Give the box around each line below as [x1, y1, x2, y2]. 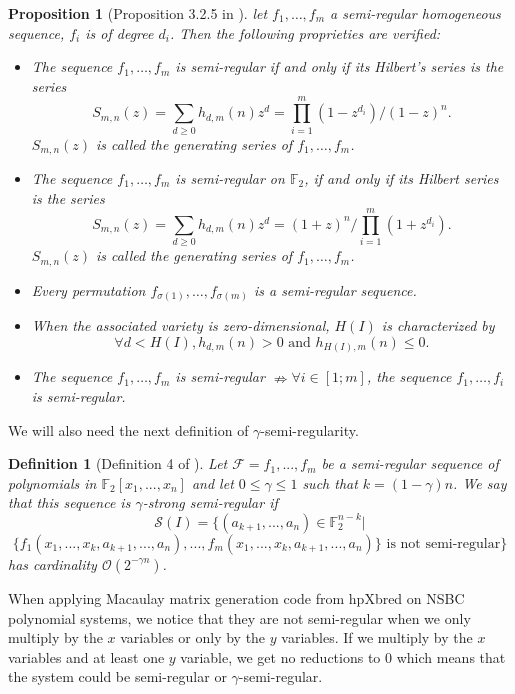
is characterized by [381, 315, 495, 336]
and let [191, 472, 234, 493]
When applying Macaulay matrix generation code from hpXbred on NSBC [8, 587, 465, 608]
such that [302, 472, 358, 493]
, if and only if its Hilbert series [304, 167, 499, 188]
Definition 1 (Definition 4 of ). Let [8, 453, 228, 474]
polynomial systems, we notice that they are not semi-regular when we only [8, 607, 471, 628]
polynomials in [8, 472, 97, 493]
